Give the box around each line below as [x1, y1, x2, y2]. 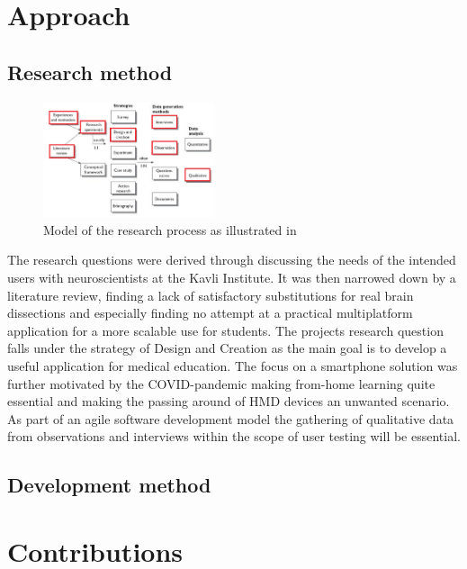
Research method [7, 58, 173, 86]
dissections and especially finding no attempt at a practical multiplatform [7, 303, 413, 322]
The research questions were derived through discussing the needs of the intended [7, 250, 456, 269]
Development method [7, 471, 211, 499]
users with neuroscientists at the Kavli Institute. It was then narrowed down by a [7, 268, 456, 287]
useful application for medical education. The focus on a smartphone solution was [7, 357, 458, 375]
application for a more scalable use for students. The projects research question [7, 321, 444, 339]
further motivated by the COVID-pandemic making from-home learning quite [7, 374, 436, 393]
